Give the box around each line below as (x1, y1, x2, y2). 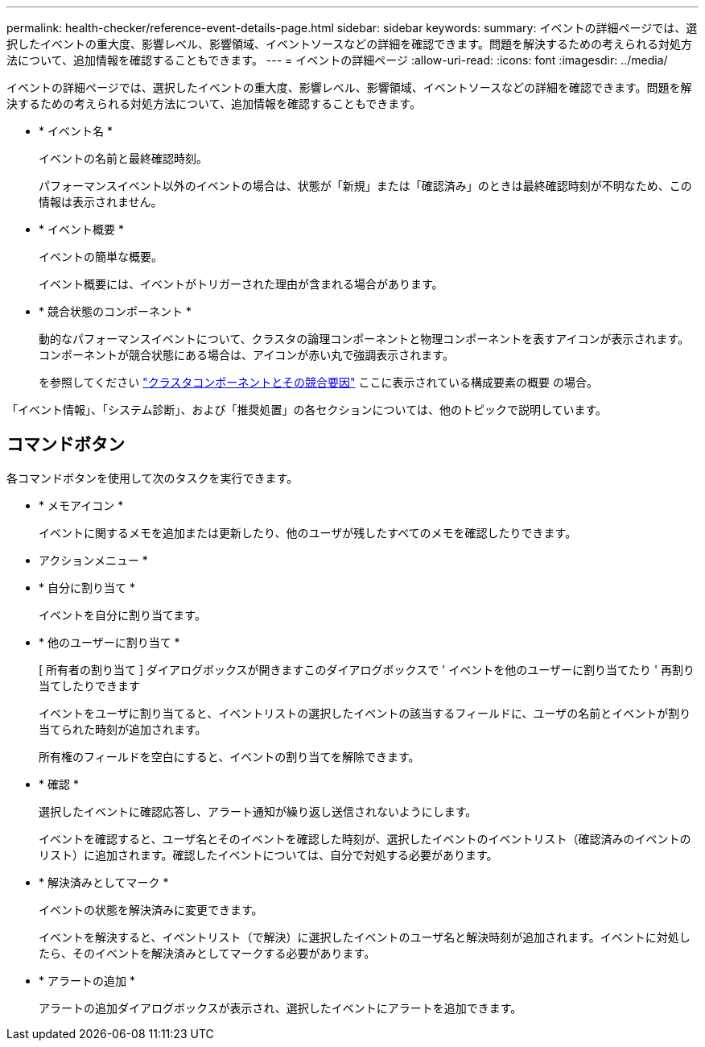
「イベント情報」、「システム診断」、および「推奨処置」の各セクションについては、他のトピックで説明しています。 (6, 403, 608, 416)
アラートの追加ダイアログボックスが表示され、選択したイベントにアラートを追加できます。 (39, 1000, 522, 1015)
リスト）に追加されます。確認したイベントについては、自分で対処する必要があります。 (39, 847, 498, 862)
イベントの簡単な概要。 (39, 250, 163, 263)
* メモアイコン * (39, 498, 124, 512)
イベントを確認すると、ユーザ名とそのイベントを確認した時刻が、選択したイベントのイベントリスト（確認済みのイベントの (39, 831, 691, 846)
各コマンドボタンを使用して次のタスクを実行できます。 (6, 470, 299, 485)
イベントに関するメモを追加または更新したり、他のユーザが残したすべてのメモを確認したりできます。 (39, 525, 577, 540)
